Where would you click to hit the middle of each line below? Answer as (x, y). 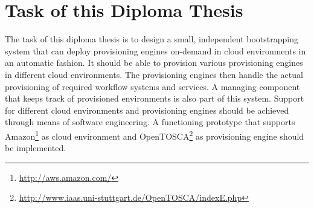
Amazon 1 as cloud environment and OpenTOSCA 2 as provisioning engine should (155, 135)
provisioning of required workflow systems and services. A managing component (152, 86)
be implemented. (36, 148)
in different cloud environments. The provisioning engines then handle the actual (154, 74)
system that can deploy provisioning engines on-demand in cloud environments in (155, 50)
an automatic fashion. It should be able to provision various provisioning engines (154, 63)
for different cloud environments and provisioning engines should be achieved (147, 110)
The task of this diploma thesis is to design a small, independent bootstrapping (152, 39)
